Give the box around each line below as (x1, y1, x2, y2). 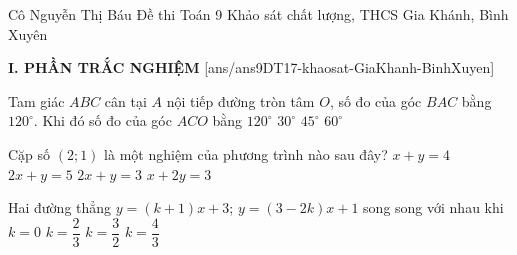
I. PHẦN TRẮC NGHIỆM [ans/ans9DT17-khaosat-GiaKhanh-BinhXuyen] (8, 57, 495, 78)
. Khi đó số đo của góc (33, 110, 172, 131)
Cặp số (8, 143, 51, 164)
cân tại (104, 90, 147, 111)
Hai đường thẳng (8, 197, 112, 218)
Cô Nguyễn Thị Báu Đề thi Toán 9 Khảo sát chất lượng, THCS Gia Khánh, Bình (8, 4, 509, 24)
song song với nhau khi (363, 197, 504, 218)
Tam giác (8, 90, 65, 111)
